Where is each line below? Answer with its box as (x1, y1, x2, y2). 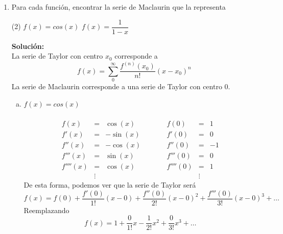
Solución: (11, 40, 44, 51)
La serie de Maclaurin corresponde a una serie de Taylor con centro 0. (11, 81, 230, 92)
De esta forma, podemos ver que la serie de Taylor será (23, 179, 196, 190)
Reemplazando (23, 204, 69, 215)
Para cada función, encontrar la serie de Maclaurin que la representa (11, 2, 226, 12)
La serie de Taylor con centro (11, 50, 103, 61)
